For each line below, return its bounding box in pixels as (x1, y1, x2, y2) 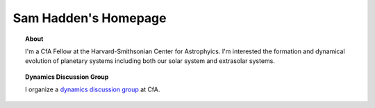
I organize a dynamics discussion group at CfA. (25, 85, 160, 93)
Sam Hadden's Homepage (12, 10, 167, 26)
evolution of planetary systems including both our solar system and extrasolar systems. (25, 57, 276, 65)
